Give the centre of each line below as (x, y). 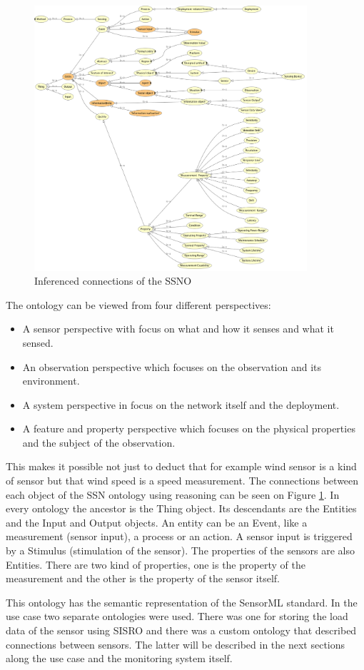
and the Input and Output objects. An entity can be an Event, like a (157, 522)
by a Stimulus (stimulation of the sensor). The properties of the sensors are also (180, 550)
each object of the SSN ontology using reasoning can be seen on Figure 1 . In (173, 494)
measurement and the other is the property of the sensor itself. (143, 578)
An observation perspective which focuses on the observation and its (172, 366)
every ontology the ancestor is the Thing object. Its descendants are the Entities (181, 508)
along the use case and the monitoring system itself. (119, 658)
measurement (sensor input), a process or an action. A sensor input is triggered (179, 536)
